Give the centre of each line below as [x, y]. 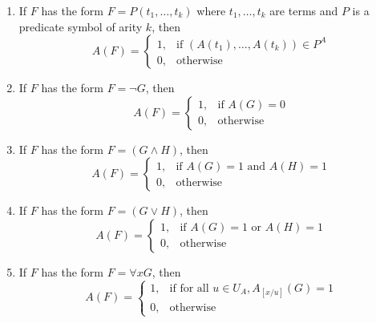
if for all [189, 288]
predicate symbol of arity [81, 26]
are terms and [304, 10]
